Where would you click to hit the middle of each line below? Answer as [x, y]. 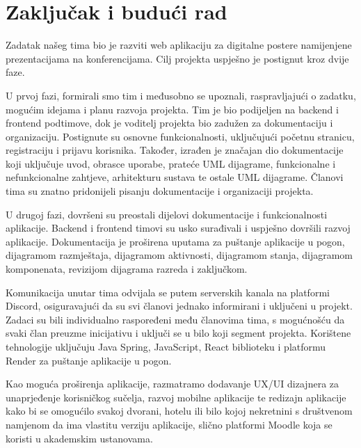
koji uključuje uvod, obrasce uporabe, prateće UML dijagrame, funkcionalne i [171, 163]
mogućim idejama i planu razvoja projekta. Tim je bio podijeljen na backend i [172, 109]
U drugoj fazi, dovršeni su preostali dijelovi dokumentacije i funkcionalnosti [167, 214]
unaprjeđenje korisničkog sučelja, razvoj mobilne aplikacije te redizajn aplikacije [176, 397]
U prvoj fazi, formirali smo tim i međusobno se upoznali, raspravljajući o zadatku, [181, 95]
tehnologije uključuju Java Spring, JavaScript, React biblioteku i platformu [166, 346]
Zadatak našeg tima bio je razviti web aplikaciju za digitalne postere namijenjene [179, 45]
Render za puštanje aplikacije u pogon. [89, 360]
